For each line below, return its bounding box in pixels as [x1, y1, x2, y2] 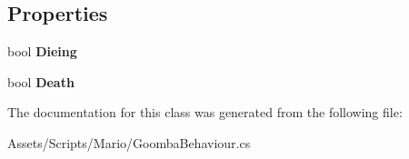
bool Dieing [7, 42, 77, 61]
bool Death [7, 72, 75, 91]
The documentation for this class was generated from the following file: [7, 103, 403, 122]
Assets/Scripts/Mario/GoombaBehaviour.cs [7, 133, 251, 152]
